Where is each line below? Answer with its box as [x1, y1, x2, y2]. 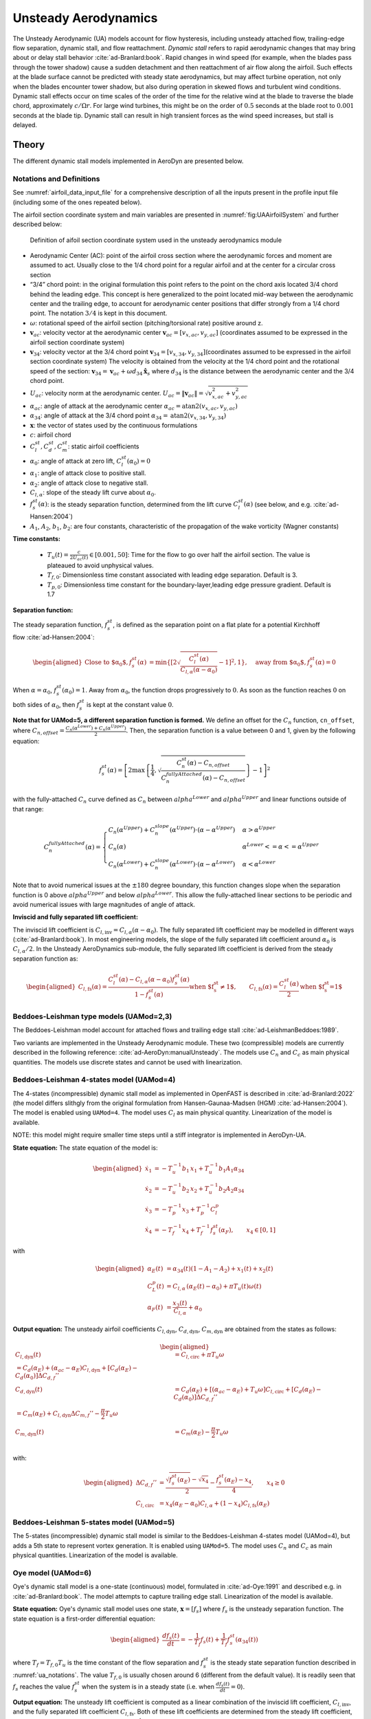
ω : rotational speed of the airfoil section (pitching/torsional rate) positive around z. [30, 318, 263, 327]
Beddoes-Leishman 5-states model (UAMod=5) [12, 1518, 175, 1527]
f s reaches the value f [12, 1682, 75, 1692]
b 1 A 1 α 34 [218, 1164, 245, 1174]
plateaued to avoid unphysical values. [47, 561, 154, 569]
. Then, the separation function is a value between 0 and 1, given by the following [126, 726, 356, 734]
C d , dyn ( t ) [14, 1386, 43, 1395]
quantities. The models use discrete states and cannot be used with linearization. [12, 1058, 243, 1066]
